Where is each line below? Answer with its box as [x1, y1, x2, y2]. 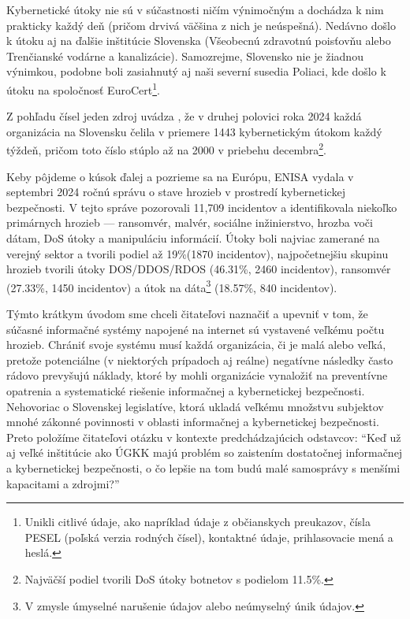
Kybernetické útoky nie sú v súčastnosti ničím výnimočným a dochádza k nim [6, 2, 384, 17]
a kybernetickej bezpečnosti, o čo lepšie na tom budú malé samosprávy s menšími [6, 460, 401, 476]
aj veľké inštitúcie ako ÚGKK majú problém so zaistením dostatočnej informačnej [6, 444, 403, 461]
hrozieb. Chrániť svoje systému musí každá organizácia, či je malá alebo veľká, [6, 336, 386, 353]
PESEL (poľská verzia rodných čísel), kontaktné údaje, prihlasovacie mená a [24, 528, 393, 545]
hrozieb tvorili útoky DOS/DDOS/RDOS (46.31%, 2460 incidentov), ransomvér [6, 261, 391, 277]
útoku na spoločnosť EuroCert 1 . [6, 79, 160, 98]
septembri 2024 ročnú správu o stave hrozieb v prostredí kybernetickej [6, 183, 345, 200]
